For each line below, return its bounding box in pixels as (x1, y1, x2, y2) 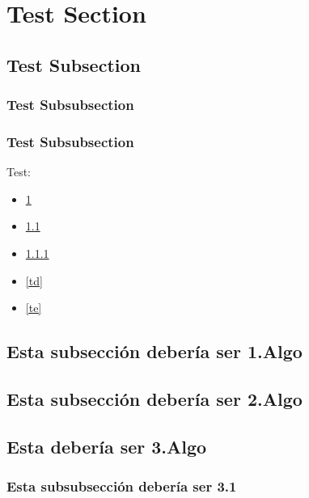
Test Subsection (6, 52, 141, 77)
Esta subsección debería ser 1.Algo (6, 339, 303, 364)
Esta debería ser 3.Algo (6, 433, 207, 458)
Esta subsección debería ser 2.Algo (6, 386, 303, 411)
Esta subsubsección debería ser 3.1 (6, 476, 237, 496)
